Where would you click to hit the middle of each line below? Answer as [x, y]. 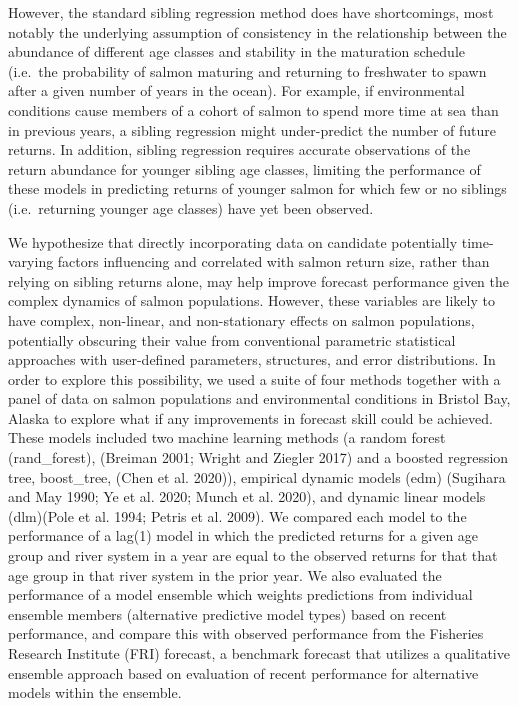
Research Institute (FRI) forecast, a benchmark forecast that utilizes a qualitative [259, 653]
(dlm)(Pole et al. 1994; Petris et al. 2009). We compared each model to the [237, 515]
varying [31, 261]
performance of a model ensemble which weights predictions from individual [240, 594]
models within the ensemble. [95, 692]
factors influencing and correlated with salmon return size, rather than [273, 261]
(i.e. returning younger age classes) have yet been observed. [191, 207]
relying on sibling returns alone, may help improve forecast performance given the [259, 280]
